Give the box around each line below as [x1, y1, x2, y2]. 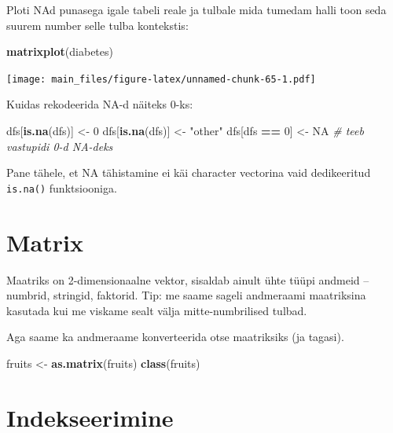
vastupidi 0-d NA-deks [6, 138, 113, 154]
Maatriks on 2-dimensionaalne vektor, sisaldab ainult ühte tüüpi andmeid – [6, 271, 369, 288]
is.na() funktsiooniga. [6, 179, 117, 196]
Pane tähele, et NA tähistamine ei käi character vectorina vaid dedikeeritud [6, 164, 371, 181]
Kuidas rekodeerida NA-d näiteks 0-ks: [6, 96, 193, 112]
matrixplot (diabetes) [6, 43, 113, 60]
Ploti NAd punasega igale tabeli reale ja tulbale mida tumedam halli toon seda [6, 2, 387, 17]
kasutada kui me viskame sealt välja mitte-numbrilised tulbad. [6, 302, 307, 318]
